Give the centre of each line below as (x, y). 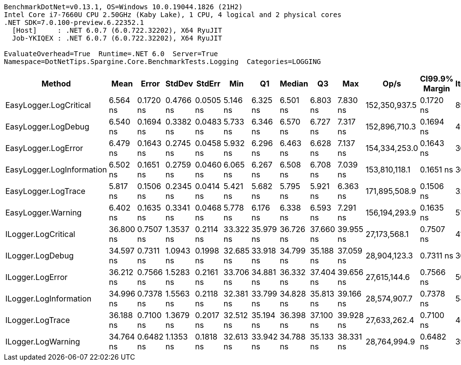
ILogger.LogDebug (40, 256)
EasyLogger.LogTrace (45, 191)
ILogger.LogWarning (43, 342)
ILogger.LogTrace (38, 320)
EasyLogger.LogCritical (48, 105)
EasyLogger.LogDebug (47, 127)
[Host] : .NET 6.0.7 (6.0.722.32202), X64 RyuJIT (117, 30)
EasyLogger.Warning (44, 213)
